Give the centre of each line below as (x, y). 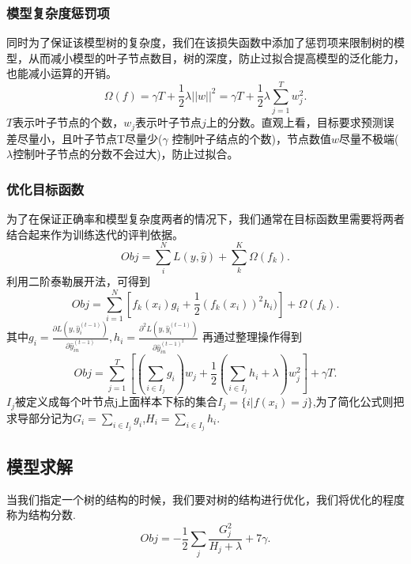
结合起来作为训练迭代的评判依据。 (95, 234)
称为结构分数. (41, 515)
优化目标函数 (45, 189)
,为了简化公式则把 (358, 401)
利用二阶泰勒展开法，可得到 (78, 281)
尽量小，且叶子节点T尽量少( (90, 138)
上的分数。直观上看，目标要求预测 (294, 122)
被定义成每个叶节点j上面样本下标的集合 (117, 401)
